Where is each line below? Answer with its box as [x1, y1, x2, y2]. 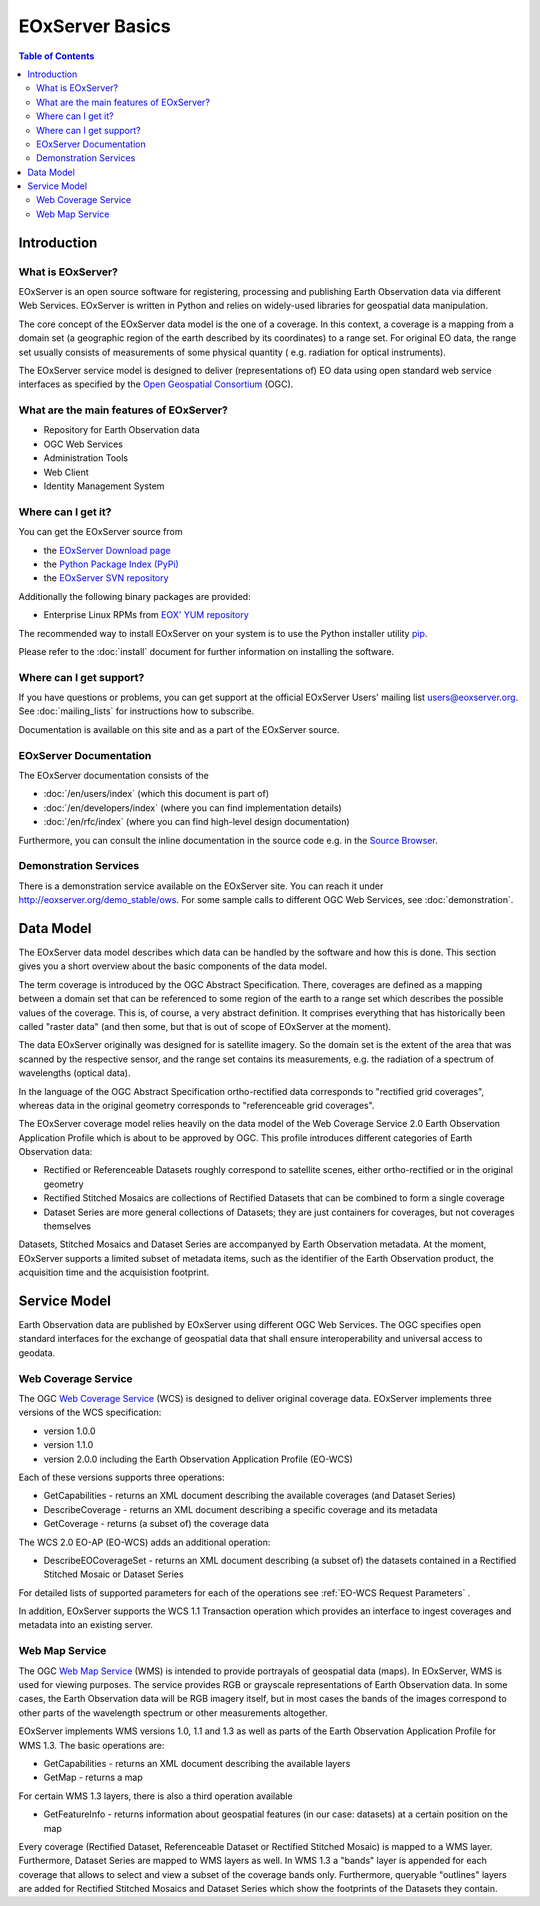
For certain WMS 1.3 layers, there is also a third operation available [18, 1790, 294, 1802]
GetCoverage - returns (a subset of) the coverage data [43, 1518, 270, 1530]
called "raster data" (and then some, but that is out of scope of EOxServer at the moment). [18, 1020, 392, 1032]
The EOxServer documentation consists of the [18, 769, 209, 781]
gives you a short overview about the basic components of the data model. [18, 960, 328, 972]
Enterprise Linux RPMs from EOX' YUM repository [43, 609, 249, 621]
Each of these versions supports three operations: [18, 1471, 225, 1483]
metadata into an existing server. [18, 1619, 154, 1631]
